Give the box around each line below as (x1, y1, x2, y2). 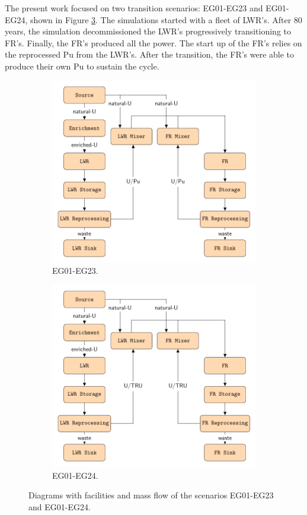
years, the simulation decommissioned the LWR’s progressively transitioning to (5, 25, 291, 37)
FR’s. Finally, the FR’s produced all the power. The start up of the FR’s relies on (5, 36, 302, 49)
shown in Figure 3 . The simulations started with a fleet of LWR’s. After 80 (30, 13, 302, 26)
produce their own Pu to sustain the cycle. (5, 59, 159, 72)
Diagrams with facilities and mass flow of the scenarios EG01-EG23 (28, 489, 274, 501)
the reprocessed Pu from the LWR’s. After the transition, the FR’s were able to (5, 48, 295, 61)
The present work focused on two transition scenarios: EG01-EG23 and (5, 2, 263, 14)
